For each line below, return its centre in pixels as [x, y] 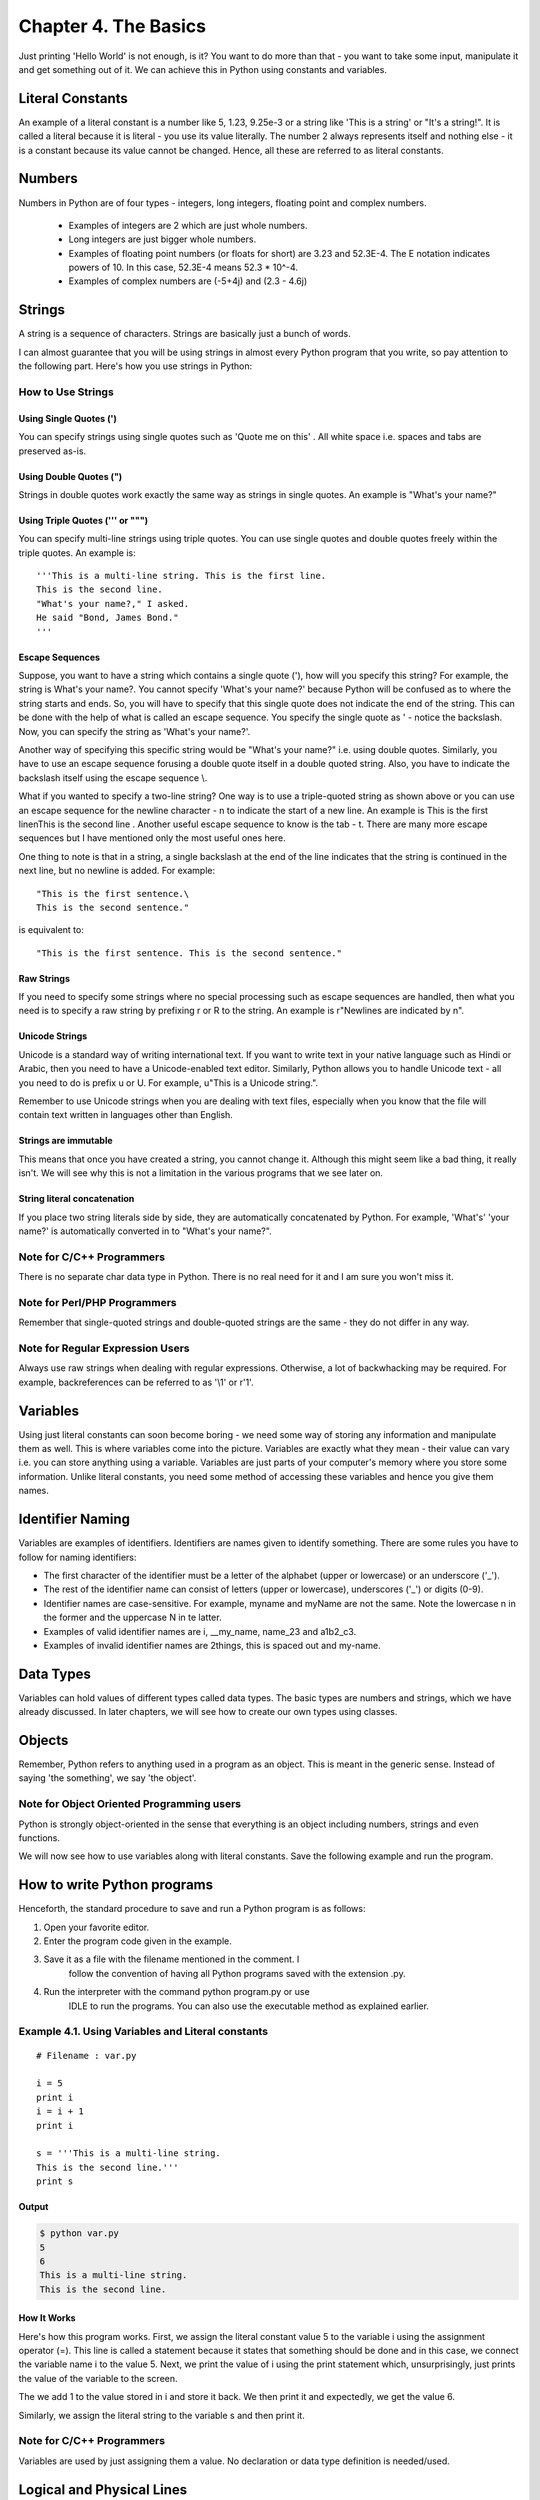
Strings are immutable [66, 1141]
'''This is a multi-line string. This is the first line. [181, 576]
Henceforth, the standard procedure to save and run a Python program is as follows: [192, 1909]
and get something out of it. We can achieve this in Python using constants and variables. [202, 69]
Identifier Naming [74, 1519]
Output [33, 2207]
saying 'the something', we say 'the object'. [107, 1778]
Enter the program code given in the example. [137, 1941]
